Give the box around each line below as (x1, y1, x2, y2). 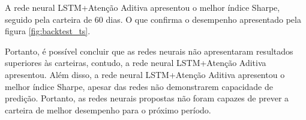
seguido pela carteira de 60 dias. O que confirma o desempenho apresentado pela (5, 13, 301, 25)
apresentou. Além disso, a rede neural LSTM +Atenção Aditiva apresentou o (5, 68, 285, 80)
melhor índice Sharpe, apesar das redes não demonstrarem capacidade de (5, 80, 273, 92)
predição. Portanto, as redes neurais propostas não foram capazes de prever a (5, 92, 289, 104)
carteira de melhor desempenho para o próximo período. (5, 103, 211, 116)
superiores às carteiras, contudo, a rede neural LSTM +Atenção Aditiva (5, 56, 266, 69)
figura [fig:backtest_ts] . (5, 25, 91, 37)
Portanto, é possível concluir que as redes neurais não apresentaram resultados (5, 44, 293, 57)
